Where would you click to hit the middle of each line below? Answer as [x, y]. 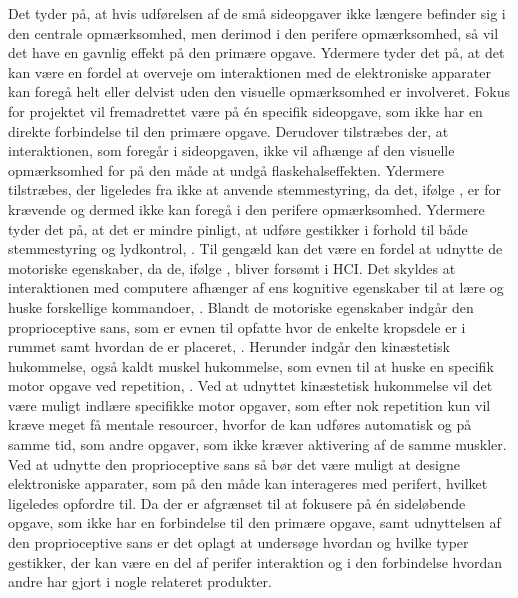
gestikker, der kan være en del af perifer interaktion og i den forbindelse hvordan [255, 561]
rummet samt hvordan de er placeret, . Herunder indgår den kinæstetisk [229, 346]
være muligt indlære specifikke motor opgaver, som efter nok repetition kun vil [249, 404]
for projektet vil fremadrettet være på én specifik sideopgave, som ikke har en [245, 110]
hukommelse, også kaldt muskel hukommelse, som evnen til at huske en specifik [251, 365]
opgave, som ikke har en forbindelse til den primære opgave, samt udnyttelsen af [254, 522]
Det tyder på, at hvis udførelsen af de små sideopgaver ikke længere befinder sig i [257, 13]
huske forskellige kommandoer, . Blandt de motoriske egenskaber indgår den [241, 306]
